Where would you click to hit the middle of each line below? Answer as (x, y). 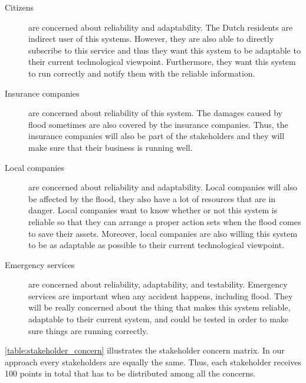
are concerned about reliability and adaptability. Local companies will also (163, 187)
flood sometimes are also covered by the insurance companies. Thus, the (158, 124)
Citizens (19, 7)
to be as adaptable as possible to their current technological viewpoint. (157, 245)
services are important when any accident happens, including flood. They (161, 295)
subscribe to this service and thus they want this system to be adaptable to (164, 50)
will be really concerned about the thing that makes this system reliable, (159, 307)
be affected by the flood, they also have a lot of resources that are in (152, 198)
